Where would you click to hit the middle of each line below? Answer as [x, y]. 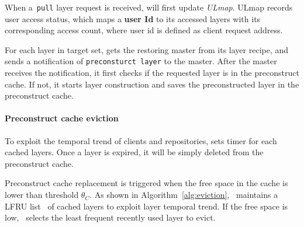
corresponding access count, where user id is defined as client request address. [144, 30]
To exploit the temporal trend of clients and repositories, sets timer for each [141, 140]
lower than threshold [42, 195]
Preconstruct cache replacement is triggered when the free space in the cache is [146, 183]
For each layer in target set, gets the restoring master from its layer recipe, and [147, 49]
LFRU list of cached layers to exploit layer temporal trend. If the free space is [146, 206]
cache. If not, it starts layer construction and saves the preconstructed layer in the [152, 84]
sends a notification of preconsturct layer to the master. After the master [141, 61]
